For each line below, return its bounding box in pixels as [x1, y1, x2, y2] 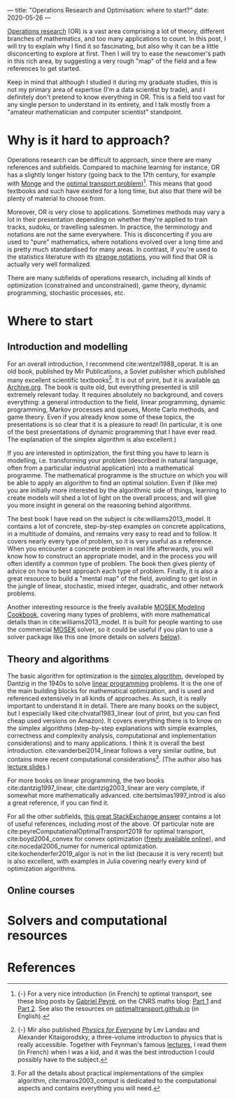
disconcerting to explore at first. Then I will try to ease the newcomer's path [7, 49, 226, 58]
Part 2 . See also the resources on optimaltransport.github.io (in [17, 1004, 199, 1013]
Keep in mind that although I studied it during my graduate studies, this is [7, 78, 218, 86]
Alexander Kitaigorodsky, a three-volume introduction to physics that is [17, 1033, 222, 1041]
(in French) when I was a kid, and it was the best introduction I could [17, 1048, 215, 1056]
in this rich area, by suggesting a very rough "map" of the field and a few [7, 57, 218, 65]
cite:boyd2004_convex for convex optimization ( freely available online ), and [7, 834, 226, 843]
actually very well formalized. [7, 260, 92, 268]
